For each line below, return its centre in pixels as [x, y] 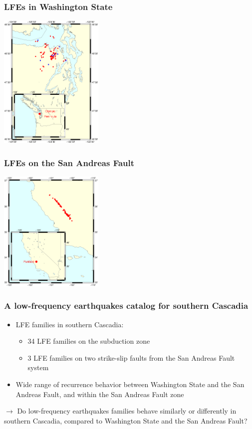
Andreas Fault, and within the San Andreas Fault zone [100, 394]
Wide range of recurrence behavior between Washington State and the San [130, 384]
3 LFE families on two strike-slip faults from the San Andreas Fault [131, 357]
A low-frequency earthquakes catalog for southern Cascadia [126, 306]
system [38, 367]
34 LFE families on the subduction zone [89, 341]
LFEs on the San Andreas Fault [69, 162]
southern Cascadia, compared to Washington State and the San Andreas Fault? [126, 420]
